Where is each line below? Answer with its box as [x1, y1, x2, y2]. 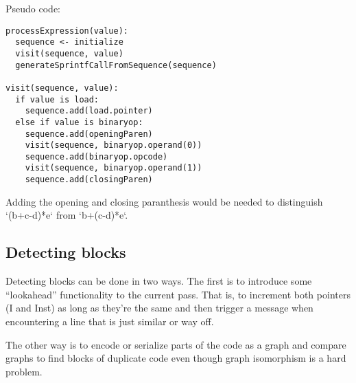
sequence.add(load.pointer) [25, 106, 153, 116]
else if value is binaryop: [15, 117, 143, 127]
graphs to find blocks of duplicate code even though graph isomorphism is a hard [5, 351, 346, 365]
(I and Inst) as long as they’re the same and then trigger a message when [5, 300, 313, 315]
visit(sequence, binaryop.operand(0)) [25, 140, 202, 151]
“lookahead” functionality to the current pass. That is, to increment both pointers [5, 287, 351, 301]
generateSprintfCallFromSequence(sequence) [15, 60, 217, 70]
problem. [5, 364, 43, 378]
